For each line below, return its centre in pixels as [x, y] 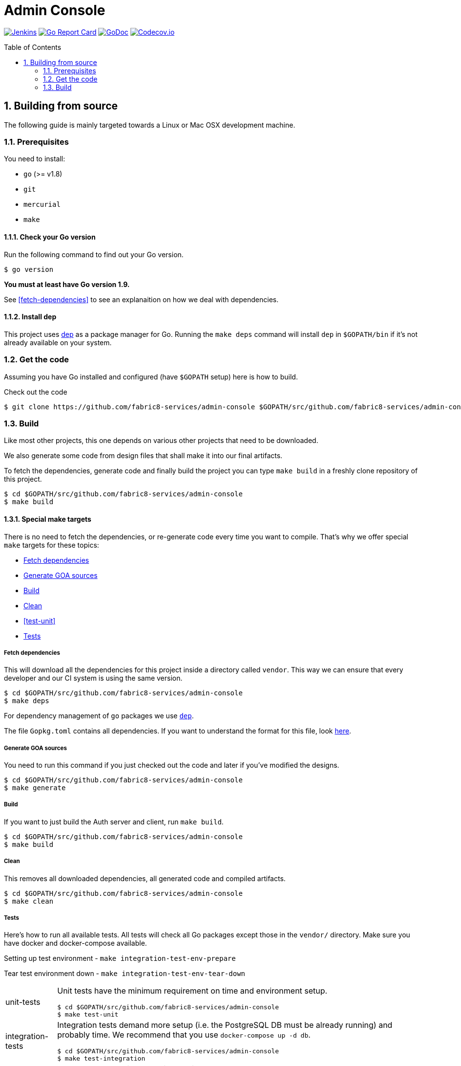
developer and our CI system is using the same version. [93, 678]
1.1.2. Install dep [30, 317]
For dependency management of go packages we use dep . [99, 716]
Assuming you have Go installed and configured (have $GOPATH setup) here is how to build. [151, 377]
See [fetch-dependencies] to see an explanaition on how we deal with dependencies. [141, 299]
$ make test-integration [101, 1059]
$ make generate [35, 788]
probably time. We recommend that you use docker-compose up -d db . [184, 1035]
